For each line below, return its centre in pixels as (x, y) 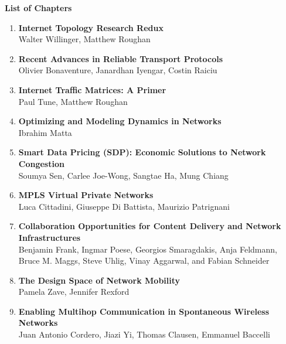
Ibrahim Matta (45, 132)
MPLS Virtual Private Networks (86, 195)
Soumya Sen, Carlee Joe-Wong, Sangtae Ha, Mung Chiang (123, 175)
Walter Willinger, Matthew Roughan (84, 39)
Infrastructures (50, 237)
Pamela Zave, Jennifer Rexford (74, 292)
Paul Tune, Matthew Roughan (73, 101)
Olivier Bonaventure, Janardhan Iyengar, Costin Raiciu (118, 70)
